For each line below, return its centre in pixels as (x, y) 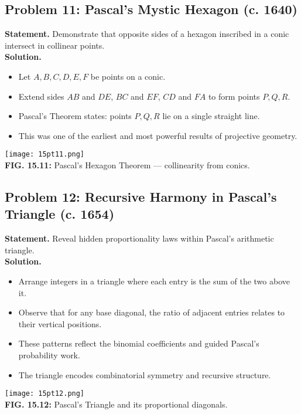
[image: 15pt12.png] (45, 394)
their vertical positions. (60, 323)
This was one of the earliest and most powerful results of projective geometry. (158, 135)
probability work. (49, 354)
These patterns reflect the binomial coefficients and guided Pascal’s (139, 343)
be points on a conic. (128, 76)
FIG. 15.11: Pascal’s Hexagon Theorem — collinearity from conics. (127, 165)
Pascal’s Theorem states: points (75, 116)
